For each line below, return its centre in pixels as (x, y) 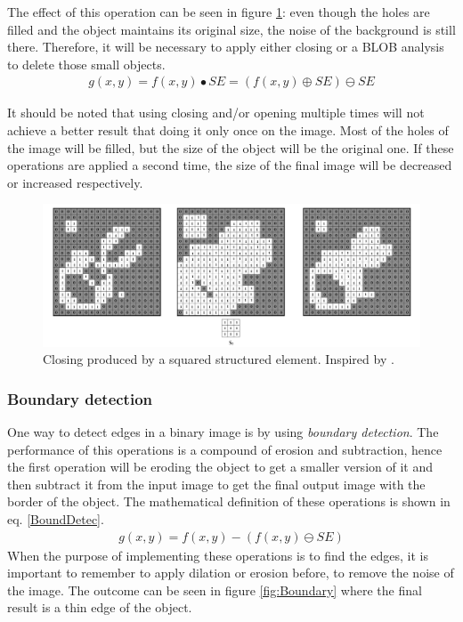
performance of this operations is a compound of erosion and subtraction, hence (225, 449)
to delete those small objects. (86, 64)
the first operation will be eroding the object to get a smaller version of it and (220, 467)
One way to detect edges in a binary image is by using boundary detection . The (223, 432)
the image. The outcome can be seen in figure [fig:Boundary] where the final (215, 590)
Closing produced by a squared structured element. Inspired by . (219, 359)
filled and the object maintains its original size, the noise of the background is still (231, 29)
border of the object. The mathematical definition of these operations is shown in (229, 501)
